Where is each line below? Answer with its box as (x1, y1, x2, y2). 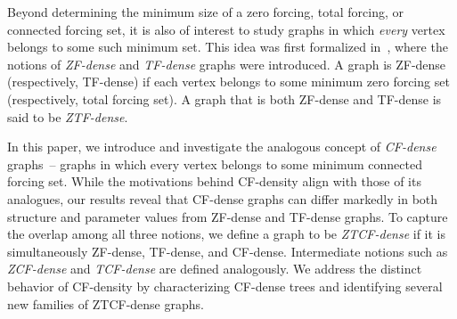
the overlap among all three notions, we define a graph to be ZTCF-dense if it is (7, 225, 446, 243)
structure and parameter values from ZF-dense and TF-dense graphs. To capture (7, 207, 448, 225)
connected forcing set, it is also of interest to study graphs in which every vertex (7, 20, 445, 38)
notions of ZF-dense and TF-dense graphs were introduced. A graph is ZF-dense (7, 54, 446, 73)
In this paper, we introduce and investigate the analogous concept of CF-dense (7, 137, 437, 156)
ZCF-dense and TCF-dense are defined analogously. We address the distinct (7, 259, 422, 278)
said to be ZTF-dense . (7, 107, 128, 126)
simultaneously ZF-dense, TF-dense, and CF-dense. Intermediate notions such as (7, 241, 448, 260)
